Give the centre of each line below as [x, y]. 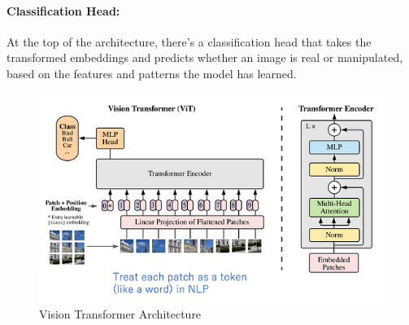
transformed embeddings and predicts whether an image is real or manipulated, [205, 57]
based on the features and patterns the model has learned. [152, 73]
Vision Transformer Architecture [120, 314]
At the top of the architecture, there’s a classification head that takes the [189, 41]
